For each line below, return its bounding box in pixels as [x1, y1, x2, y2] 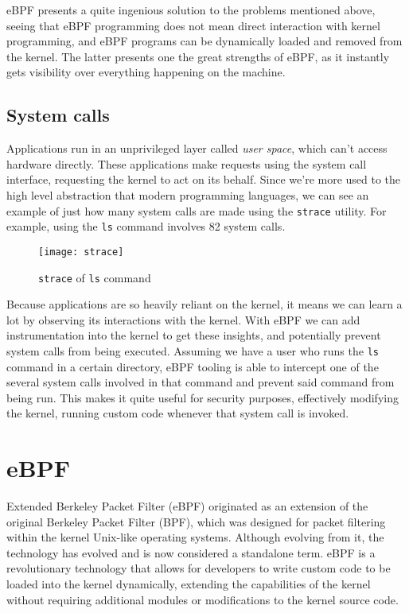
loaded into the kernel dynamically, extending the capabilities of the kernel [6, 576, 371, 592]
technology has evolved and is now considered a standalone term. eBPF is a [6, 544, 376, 561]
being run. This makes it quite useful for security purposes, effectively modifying [6, 389, 399, 405]
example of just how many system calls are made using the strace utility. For [6, 202, 387, 219]
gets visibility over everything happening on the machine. [6, 64, 286, 80]
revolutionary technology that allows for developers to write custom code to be [6, 560, 391, 576]
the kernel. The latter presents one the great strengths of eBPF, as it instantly [6, 48, 390, 64]
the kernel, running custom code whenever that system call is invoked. [6, 405, 349, 421]
